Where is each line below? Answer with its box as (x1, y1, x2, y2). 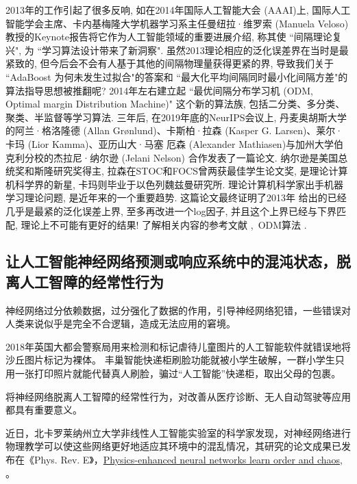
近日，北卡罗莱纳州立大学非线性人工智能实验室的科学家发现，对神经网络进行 (5, 425, 351, 440)
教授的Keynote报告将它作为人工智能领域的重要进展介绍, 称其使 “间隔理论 (5, 29, 332, 44)
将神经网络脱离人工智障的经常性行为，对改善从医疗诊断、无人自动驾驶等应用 (5, 389, 351, 403)
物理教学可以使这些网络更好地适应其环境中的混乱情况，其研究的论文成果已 (5, 439, 341, 453)
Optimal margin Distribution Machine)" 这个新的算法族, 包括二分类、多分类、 (5, 97, 345, 111)
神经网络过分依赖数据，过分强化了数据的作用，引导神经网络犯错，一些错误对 (5, 303, 351, 317)
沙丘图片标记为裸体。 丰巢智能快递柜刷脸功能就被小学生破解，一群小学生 (5, 353, 335, 367)
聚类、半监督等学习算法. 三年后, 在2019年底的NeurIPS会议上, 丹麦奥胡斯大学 (5, 110, 347, 124)
